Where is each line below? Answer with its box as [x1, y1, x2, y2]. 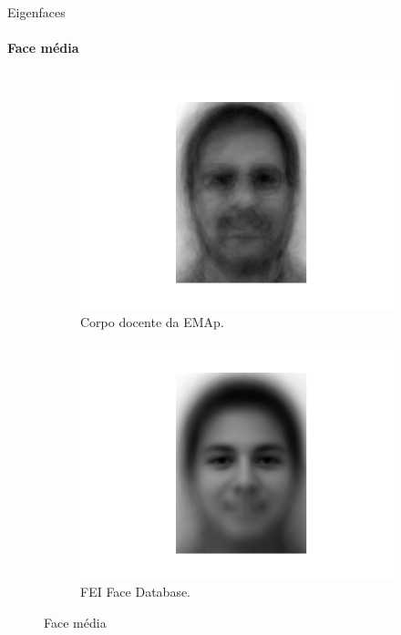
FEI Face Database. [80, 582, 191, 601]
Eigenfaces [7, 3, 66, 21]
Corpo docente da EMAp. [80, 312, 224, 331]
